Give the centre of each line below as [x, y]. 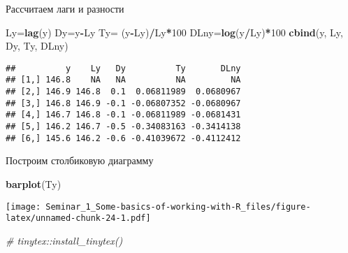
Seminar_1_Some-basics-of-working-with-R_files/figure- [178, 207]
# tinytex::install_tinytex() [64, 240]
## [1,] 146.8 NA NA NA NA [123, 80]
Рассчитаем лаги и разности [65, 8]
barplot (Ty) [34, 183]
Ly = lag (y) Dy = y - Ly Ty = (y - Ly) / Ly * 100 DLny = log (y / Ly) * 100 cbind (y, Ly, [174, 32]
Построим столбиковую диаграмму [80, 160]
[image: [23, 207]
